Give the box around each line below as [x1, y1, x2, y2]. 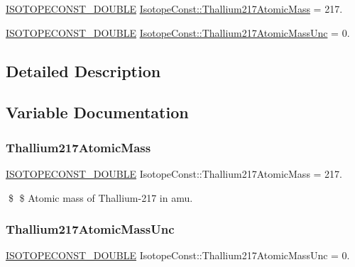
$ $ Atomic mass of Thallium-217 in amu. [8, 190, 193, 205]
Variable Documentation [6, 101, 189, 123]
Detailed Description [6, 59, 161, 81]
